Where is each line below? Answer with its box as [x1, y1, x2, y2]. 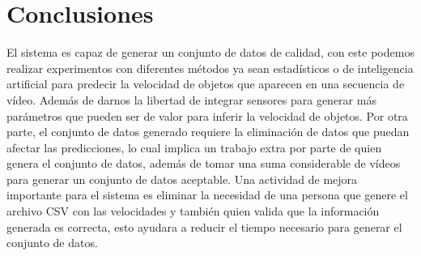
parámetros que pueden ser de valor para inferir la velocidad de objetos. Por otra [6, 107, 408, 124]
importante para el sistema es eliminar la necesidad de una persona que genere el [6, 186, 408, 203]
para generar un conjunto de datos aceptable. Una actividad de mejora [6, 170, 358, 187]
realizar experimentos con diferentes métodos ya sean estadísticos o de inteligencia [6, 59, 414, 76]
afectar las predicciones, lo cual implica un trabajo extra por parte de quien [6, 139, 382, 156]
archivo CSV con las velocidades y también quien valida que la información [6, 203, 380, 220]
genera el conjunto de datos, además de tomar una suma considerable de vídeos [6, 155, 401, 172]
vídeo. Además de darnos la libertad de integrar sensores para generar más [6, 91, 376, 108]
